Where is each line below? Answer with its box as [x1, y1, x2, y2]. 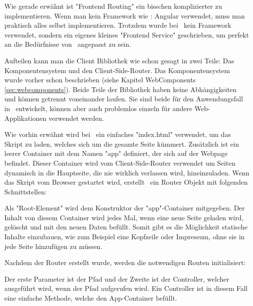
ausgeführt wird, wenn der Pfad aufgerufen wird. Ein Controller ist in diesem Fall [4, 283, 248, 293]
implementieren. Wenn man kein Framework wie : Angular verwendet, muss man [4, 10, 245, 20]
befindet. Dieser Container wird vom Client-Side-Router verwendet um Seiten [4, 157, 235, 168]
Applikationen [4, 113, 47, 123]
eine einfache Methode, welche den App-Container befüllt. [4, 293, 177, 303]
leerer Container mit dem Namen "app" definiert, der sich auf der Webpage [4, 148, 228, 158]
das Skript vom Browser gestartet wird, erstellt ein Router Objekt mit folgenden [4, 177, 248, 187]
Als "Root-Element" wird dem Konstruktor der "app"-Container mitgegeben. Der [4, 203, 245, 213]
